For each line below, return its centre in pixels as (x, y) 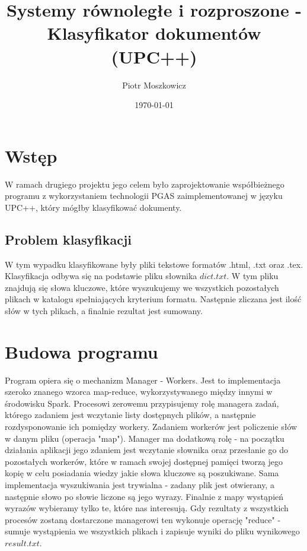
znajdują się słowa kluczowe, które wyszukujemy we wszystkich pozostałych (142, 287)
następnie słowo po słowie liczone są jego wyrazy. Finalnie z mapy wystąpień (144, 496)
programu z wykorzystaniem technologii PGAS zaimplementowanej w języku (144, 196)
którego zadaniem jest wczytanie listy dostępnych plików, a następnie (130, 415)
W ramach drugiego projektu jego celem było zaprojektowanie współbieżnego (145, 184)
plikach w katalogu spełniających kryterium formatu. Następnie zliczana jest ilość (153, 299)
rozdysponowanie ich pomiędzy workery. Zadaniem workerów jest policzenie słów (151, 427)
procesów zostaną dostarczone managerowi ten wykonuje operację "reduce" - (143, 519)
